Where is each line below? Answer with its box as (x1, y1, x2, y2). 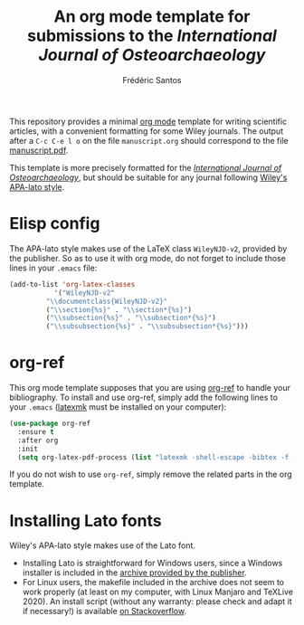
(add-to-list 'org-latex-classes (9, 279, 136, 289)
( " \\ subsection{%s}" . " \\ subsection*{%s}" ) (45, 314, 217, 323)
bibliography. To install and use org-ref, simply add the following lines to (9, 392, 279, 403)
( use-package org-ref (9, 419, 91, 429)
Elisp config (9, 213, 100, 234)
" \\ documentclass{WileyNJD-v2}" (45, 297, 168, 306)
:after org (17, 436, 59, 445)
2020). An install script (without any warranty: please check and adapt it (22, 596, 292, 607)
